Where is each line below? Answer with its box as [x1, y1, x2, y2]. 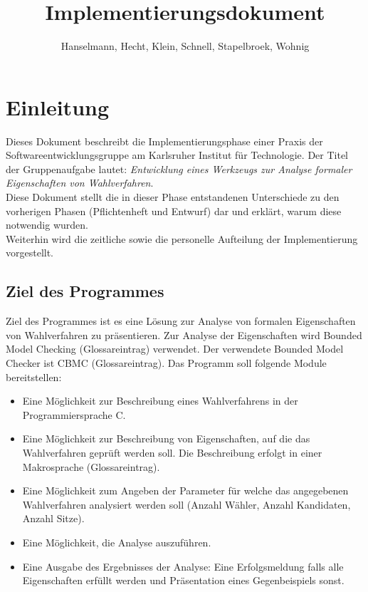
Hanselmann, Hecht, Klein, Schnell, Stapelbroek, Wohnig [61, 38, 310, 53]
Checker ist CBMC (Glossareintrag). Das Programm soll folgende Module [6, 355, 327, 370]
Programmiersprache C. [22, 407, 126, 422]
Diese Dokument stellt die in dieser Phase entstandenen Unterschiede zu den [6, 189, 340, 204]
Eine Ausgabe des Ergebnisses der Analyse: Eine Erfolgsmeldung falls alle [22, 559, 344, 573]
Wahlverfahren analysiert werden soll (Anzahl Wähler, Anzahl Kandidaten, [22, 497, 351, 511]
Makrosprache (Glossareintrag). [22, 459, 160, 474]
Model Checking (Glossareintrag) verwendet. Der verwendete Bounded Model [6, 341, 344, 356]
